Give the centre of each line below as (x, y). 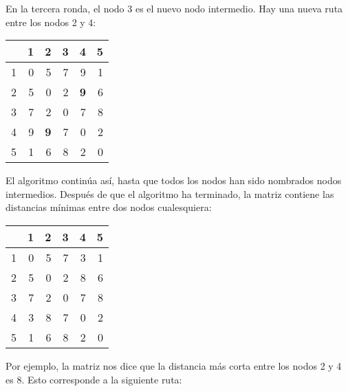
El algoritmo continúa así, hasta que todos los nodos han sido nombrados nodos (174, 180)
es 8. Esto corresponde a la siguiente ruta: (94, 379)
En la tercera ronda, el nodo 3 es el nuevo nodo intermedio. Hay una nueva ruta (174, 8)
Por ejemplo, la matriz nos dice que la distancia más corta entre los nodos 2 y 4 (174, 365)
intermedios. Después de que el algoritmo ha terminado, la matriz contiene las (170, 193)
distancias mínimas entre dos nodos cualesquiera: (109, 207)
